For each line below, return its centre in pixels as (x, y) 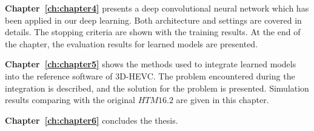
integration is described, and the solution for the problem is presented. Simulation (157, 88)
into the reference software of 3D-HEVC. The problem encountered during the (150, 76)
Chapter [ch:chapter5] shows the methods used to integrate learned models (151, 64)
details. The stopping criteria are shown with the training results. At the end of (153, 32)
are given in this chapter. (222, 100)
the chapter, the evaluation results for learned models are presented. (132, 43)
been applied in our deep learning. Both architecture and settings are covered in (153, 20)
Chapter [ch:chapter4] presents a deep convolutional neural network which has (157, 8)
